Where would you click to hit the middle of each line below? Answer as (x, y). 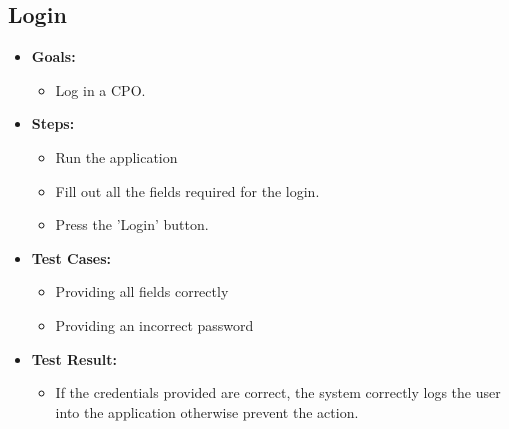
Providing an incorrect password (154, 324)
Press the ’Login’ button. (132, 224)
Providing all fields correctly (142, 291)
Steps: (53, 123)
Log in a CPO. (100, 89)
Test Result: (74, 358)
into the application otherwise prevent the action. (207, 411)
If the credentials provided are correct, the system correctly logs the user (278, 392)
